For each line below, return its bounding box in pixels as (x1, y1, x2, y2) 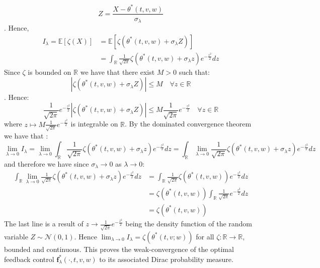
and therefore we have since (4, 158, 89, 169)
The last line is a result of (4, 218, 84, 229)
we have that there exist (80, 66, 155, 77)
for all (196, 231, 214, 241)
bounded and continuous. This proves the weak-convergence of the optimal (4, 243, 234, 254)
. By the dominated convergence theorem (125, 118, 252, 129)
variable (4, 231, 28, 241)
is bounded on (28, 66, 71, 77)
